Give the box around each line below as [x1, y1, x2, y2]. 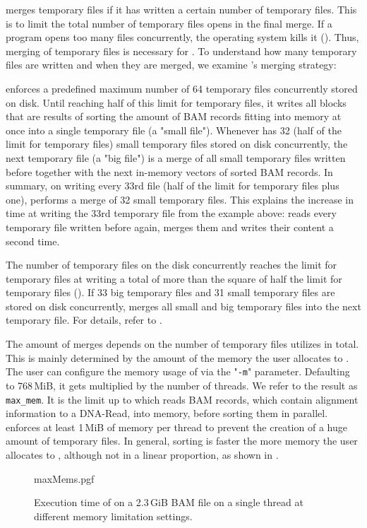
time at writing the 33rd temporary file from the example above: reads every [6, 206, 337, 221]
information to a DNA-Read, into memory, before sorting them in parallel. [6, 406, 328, 421]
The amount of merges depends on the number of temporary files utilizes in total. [6, 336, 359, 351]
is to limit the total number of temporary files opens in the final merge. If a [6, 16, 332, 30]
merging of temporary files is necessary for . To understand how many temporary [6, 43, 357, 58]
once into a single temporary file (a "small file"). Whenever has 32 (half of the [6, 122, 342, 137]
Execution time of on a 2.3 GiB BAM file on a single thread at [34, 495, 303, 510]
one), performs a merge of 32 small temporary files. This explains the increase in [6, 192, 354, 206]
